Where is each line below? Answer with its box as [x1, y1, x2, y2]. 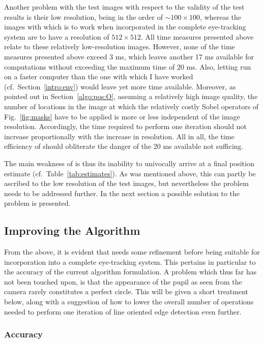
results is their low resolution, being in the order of [4, 11, 163, 22]
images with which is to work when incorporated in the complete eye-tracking [4, 21, 246, 32]
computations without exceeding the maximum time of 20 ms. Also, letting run [4, 61, 251, 72]
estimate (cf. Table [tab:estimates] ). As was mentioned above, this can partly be [4, 168, 256, 178]
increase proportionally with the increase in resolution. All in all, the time [4, 131, 234, 141]
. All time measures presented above [141, 31, 254, 42]
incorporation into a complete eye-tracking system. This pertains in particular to [4, 256, 256, 267]
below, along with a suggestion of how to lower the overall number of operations [4, 296, 254, 307]
